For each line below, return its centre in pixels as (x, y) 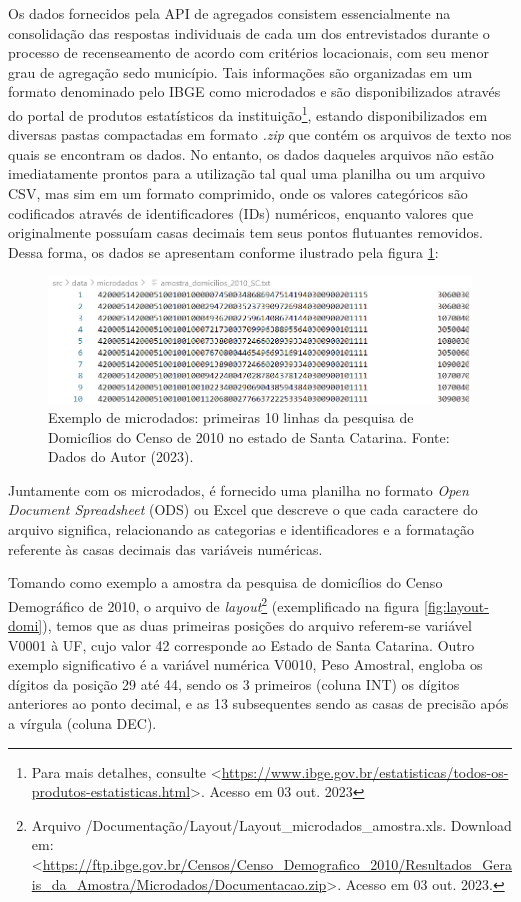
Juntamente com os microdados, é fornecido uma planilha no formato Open (238, 489)
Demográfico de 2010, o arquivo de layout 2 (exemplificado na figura (214, 604)
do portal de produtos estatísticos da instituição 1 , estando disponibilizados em (248, 113)
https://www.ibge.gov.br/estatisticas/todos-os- (365, 771)
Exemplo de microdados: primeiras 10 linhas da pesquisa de (231, 417)
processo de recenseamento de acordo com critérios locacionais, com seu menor (248, 52)
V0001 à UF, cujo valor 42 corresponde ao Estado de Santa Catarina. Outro (241, 644)
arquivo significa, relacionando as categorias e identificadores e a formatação (241, 529)
